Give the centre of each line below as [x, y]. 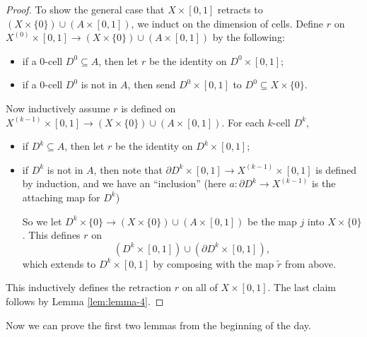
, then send [152, 84]
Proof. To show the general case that [85, 9]
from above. [311, 263]
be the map [272, 221]
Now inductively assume [58, 108]
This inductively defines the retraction [88, 287]
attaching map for [61, 197]
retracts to [240, 9]
